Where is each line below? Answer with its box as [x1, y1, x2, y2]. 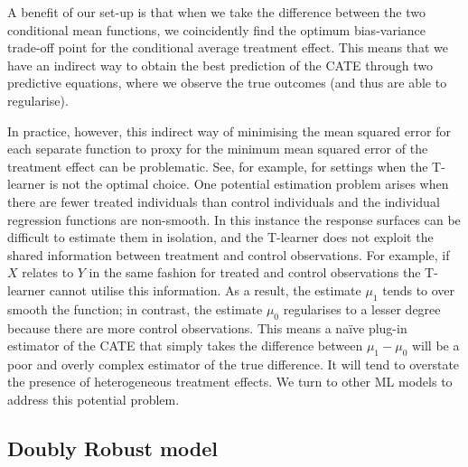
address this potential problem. [7, 390, 180, 409]
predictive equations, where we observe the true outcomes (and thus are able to [7, 73, 447, 92]
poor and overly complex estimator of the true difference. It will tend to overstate [7, 354, 460, 373]
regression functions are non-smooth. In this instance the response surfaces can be [7, 210, 461, 229]
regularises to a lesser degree [283, 299, 441, 318]
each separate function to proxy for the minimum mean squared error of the [7, 139, 428, 158]
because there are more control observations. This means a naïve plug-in [7, 318, 407, 337]
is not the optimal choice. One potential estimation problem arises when [49, 174, 449, 193]
